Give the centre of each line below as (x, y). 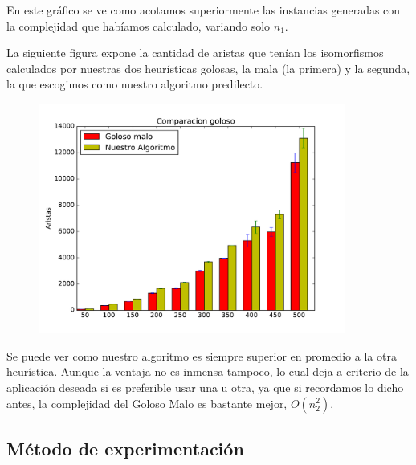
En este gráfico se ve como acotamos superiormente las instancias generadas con (204, 10)
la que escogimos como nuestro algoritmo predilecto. (135, 84)
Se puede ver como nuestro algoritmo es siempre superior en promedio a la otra (202, 355)
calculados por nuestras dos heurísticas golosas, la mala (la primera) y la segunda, (208, 68)
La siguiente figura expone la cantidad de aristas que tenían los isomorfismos (195, 53)
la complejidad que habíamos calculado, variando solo (139, 25)
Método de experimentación (125, 448)
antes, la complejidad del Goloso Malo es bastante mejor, (147, 403)
